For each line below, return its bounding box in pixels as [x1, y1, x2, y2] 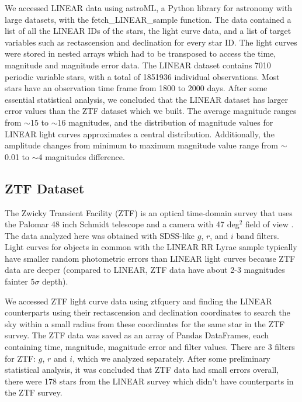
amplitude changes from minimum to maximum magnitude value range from [5, 139, 279, 151]
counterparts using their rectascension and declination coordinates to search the [5, 306, 290, 318]
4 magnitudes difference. [38, 150, 125, 162]
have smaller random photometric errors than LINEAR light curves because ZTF [5, 252, 296, 264]
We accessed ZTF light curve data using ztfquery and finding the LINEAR [5, 294, 272, 307]
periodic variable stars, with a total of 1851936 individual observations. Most [5, 70, 280, 82]
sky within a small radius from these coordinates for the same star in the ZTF [5, 317, 285, 330]
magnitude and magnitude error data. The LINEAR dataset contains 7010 [5, 58, 271, 71]
